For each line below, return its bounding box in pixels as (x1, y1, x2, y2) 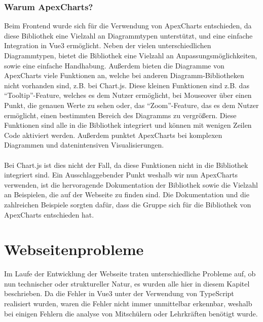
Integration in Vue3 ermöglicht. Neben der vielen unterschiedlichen (4, 40, 211, 51)
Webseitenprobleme (4, 239, 144, 260)
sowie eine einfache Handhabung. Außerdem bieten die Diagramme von (4, 60, 224, 70)
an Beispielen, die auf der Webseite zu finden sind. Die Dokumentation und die (4, 189, 249, 200)
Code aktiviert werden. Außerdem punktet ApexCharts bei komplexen (4, 129, 222, 140)
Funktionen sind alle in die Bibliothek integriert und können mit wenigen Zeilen (4, 120, 252, 130)
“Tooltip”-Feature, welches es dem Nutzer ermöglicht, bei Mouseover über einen (4, 90, 252, 100)
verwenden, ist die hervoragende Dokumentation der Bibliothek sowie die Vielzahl (4, 179, 258, 190)
